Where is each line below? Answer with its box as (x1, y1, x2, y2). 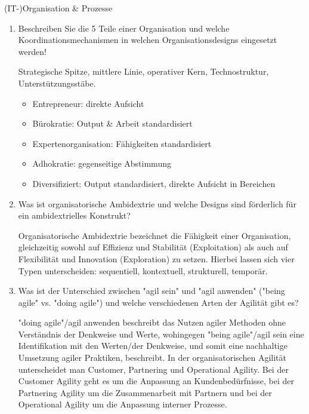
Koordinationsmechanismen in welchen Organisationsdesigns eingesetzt (18, 33, 277, 46)
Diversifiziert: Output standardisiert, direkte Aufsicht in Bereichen (32, 177, 276, 189)
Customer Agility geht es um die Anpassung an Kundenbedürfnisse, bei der (18, 375, 295, 387)
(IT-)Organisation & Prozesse (4, 2, 113, 14)
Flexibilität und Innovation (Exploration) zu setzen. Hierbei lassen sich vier (18, 252, 295, 265)
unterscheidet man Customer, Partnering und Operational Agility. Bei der (18, 363, 289, 375)
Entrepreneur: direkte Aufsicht (32, 97, 144, 109)
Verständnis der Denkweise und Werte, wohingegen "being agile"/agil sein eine (18, 327, 304, 340)
